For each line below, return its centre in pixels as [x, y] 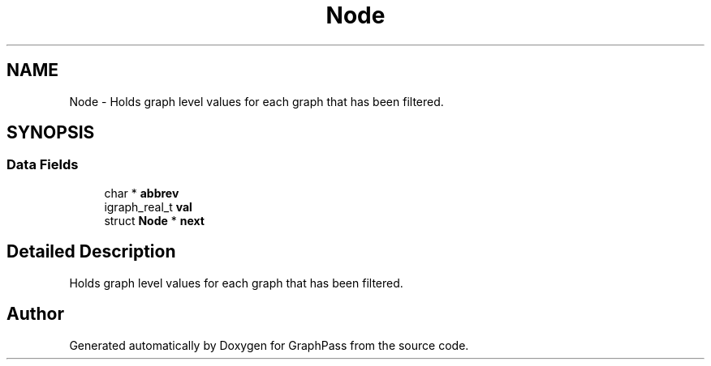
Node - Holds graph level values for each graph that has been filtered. [256, 101]
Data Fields [43, 165]
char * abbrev [142, 193]
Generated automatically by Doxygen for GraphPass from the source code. [269, 345]
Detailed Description [91, 252]
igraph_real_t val [148, 206]
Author [35, 314]
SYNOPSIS [51, 133]
